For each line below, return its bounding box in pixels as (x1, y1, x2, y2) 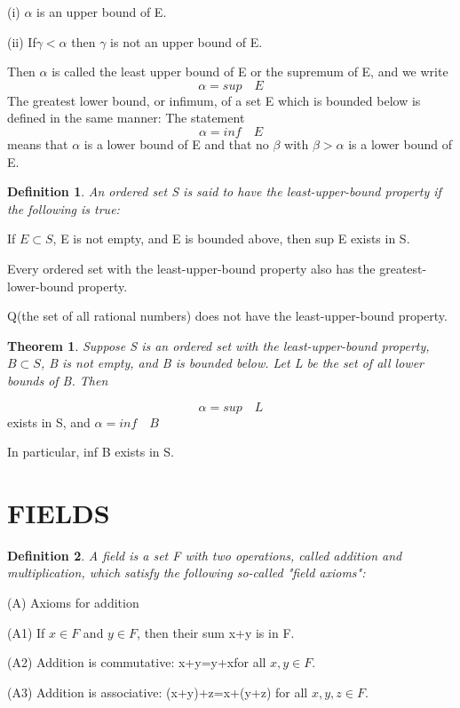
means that (7, 134, 68, 153)
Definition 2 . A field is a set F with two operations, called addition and (7, 545, 402, 564)
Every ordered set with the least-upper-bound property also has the (7, 259, 376, 277)
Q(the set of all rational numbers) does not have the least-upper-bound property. (7, 306, 448, 325)
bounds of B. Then (7, 370, 108, 389)
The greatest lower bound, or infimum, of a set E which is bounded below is (7, 91, 421, 109)
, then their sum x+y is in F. (137, 623, 295, 641)
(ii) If (7, 32, 36, 51)
